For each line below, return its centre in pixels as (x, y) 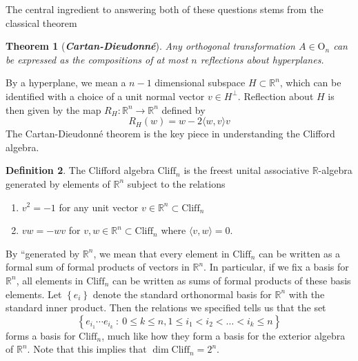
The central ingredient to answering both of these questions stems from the (165, 9)
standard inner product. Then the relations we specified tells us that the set (166, 308)
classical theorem (41, 22)
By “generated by (43, 253)
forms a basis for (41, 335)
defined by (183, 109)
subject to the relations (176, 183)
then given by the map (53, 109)
